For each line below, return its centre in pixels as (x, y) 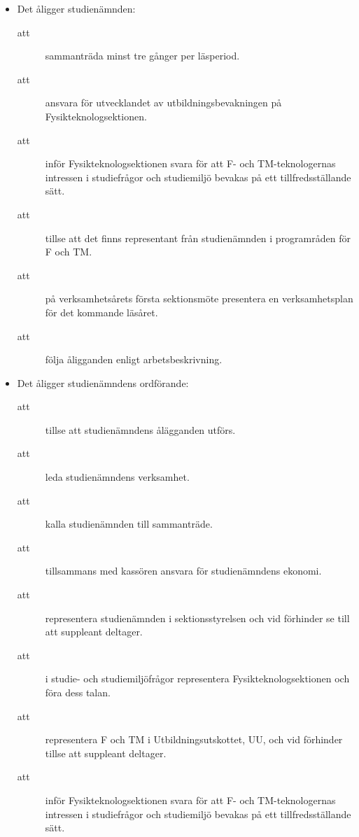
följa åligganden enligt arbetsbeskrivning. (134, 359)
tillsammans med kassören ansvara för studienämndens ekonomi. (183, 571)
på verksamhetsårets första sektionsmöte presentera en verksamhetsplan (199, 298)
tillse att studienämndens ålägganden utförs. (140, 429)
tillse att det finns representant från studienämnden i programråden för (198, 238)
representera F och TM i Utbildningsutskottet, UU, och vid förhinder (194, 739)
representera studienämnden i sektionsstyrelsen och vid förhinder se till (197, 618)
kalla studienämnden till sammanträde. (129, 524)
